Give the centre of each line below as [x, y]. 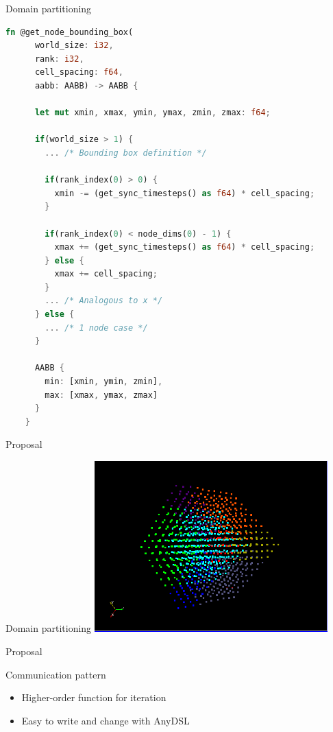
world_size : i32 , [74, 46]
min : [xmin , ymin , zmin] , [104, 382]
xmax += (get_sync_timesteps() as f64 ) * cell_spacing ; [185, 247]
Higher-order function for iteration [94, 697]
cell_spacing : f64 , [79, 72]
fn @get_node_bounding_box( [70, 32]
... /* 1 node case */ [96, 328]
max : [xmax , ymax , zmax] [101, 395]
